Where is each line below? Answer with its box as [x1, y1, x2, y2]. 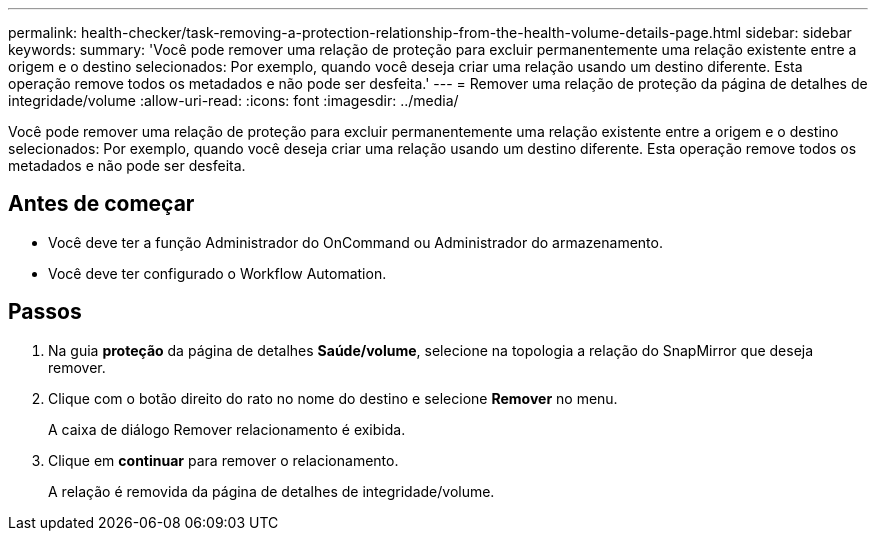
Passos [8, 299, 82, 325]
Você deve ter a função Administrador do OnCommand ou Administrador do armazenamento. [48, 233, 663, 251]
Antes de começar [8, 191, 195, 217]
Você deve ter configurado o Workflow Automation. [48, 264, 387, 282]
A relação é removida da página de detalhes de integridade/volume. [48, 482, 495, 500]
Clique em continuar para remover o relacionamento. [48, 451, 399, 469]
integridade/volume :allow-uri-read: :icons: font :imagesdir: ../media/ [8, 92, 459, 109]
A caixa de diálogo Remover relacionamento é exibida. [48, 420, 406, 438]
